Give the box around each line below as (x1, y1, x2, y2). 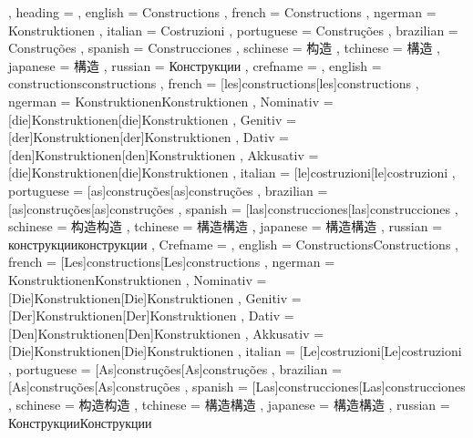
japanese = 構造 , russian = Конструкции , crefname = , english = (8, 56, 382, 75)
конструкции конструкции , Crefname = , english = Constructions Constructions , (8, 234, 458, 253)
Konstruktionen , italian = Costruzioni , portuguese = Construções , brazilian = (8, 20, 458, 39)
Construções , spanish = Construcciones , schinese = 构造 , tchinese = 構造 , (8, 38, 440, 57)
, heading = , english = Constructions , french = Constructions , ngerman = (8, 3, 437, 21)
